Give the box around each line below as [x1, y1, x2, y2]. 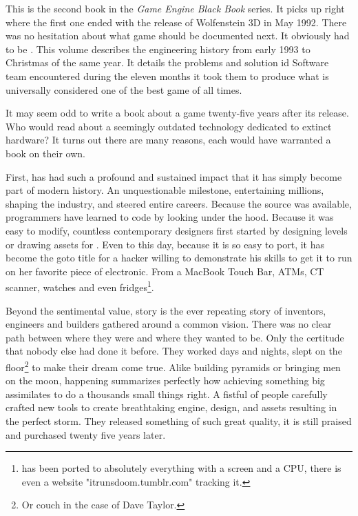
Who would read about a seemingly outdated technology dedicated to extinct [6, 119, 332, 133]
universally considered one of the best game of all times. [6, 82, 242, 97]
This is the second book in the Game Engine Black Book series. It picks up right [6, 1, 345, 15]
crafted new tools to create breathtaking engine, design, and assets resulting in [6, 400, 337, 415]
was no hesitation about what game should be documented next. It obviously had [6, 28, 350, 43]
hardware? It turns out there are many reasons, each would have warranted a [6, 132, 331, 147]
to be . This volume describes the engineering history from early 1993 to [6, 41, 310, 56]
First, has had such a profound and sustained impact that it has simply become [6, 169, 342, 183]
